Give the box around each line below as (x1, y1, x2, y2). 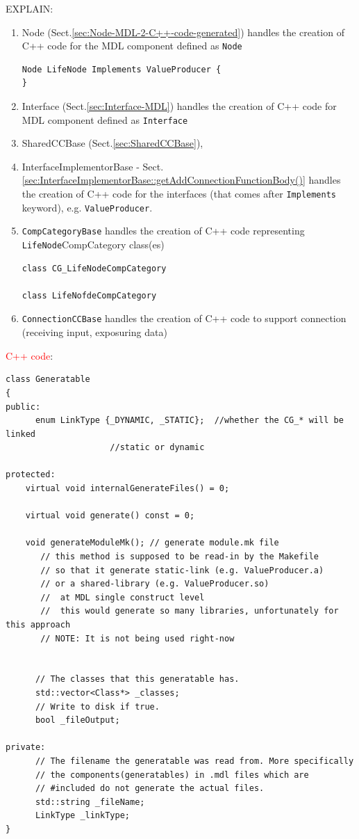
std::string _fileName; (35, 797, 145, 807)
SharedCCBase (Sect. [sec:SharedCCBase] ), (22, 136, 203, 150)
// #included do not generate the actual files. (35, 783, 265, 794)
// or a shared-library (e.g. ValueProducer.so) (40, 579, 269, 589)
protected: (6, 470, 56, 480)
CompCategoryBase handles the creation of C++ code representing (22, 223, 305, 238)
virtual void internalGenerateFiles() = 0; (25, 484, 230, 494)
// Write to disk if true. (35, 701, 160, 712)
